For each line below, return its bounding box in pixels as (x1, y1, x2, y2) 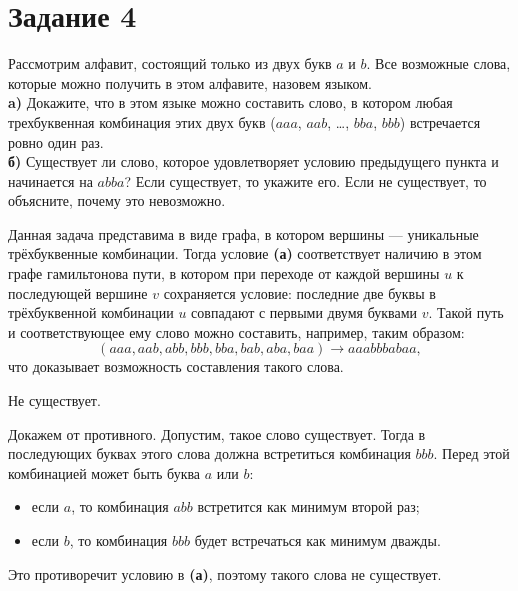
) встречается (399, 111, 481, 132)
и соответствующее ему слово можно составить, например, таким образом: (8, 321, 465, 342)
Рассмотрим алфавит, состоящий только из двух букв (8, 53, 332, 74)
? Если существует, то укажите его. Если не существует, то (124, 170, 487, 191)
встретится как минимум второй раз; (197, 496, 420, 517)
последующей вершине (8, 282, 148, 303)
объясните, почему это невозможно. (8, 190, 226, 211)
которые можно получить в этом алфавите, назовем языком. (8, 72, 372, 93)
